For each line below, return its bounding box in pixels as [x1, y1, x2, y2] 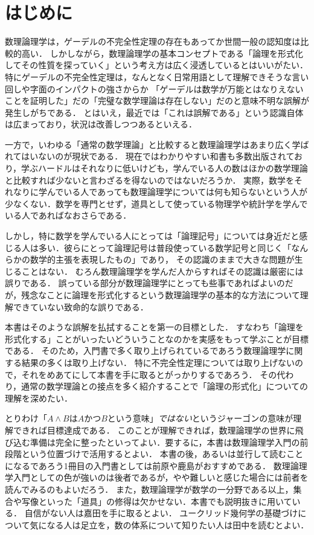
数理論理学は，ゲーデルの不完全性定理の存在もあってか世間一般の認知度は [5, 35, 301, 48]
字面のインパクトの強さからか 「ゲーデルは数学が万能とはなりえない [30, 82, 304, 95]
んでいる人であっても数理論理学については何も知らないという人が [46, 185, 308, 198]
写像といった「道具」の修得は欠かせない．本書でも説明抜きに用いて [21, 495, 292, 507]
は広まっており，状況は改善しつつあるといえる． [5, 118, 197, 130]
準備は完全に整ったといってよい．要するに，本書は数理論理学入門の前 [30, 435, 309, 448]
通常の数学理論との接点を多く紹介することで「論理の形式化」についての [21, 380, 309, 392]
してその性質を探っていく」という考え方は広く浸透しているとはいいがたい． [5, 59, 309, 71]
